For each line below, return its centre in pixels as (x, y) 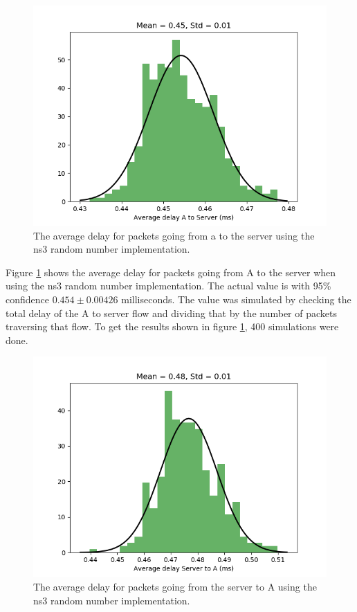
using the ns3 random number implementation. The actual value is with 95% (168, 286)
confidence (27, 299)
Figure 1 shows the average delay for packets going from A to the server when (171, 272)
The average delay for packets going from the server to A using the (175, 586)
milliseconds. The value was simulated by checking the (236, 299)
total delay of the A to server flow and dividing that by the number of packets (171, 313)
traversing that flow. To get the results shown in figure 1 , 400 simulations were (172, 326)
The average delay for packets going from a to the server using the (174, 235)
